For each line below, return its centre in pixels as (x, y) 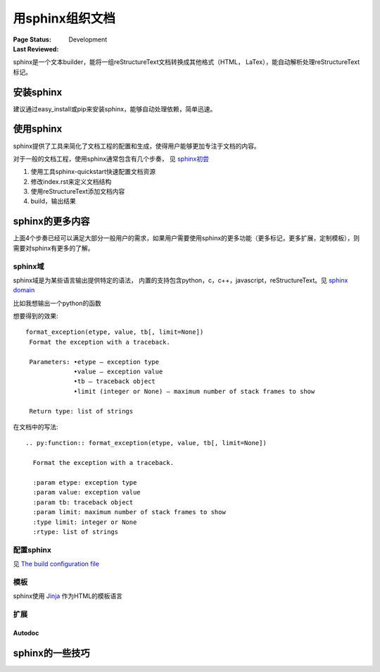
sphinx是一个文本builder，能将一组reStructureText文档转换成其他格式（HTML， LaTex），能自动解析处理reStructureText (186, 62)
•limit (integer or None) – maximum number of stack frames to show (194, 391)
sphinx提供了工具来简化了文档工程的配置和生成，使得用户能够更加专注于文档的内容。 (137, 146)
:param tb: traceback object (83, 502)
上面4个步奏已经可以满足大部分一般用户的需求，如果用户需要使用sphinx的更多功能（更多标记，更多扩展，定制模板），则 (186, 238)
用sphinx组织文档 (64, 18)
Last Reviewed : (36, 49)
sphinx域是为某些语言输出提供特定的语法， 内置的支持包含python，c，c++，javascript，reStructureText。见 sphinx (180, 280)
